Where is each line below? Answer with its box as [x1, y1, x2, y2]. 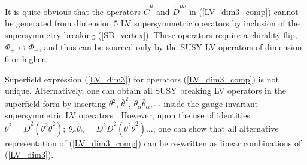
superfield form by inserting [5, 97, 107, 109]
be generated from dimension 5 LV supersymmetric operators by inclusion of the [5, 17, 300, 29]
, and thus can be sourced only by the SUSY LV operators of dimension [39, 40, 302, 53]
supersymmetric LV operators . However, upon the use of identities [5, 109, 250, 121]
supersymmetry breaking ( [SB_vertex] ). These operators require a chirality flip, [5, 28, 297, 41]
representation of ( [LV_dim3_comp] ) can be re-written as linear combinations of [5, 136, 302, 149]
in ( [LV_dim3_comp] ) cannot [189, 5, 299, 17]
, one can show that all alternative [153, 121, 279, 134]
